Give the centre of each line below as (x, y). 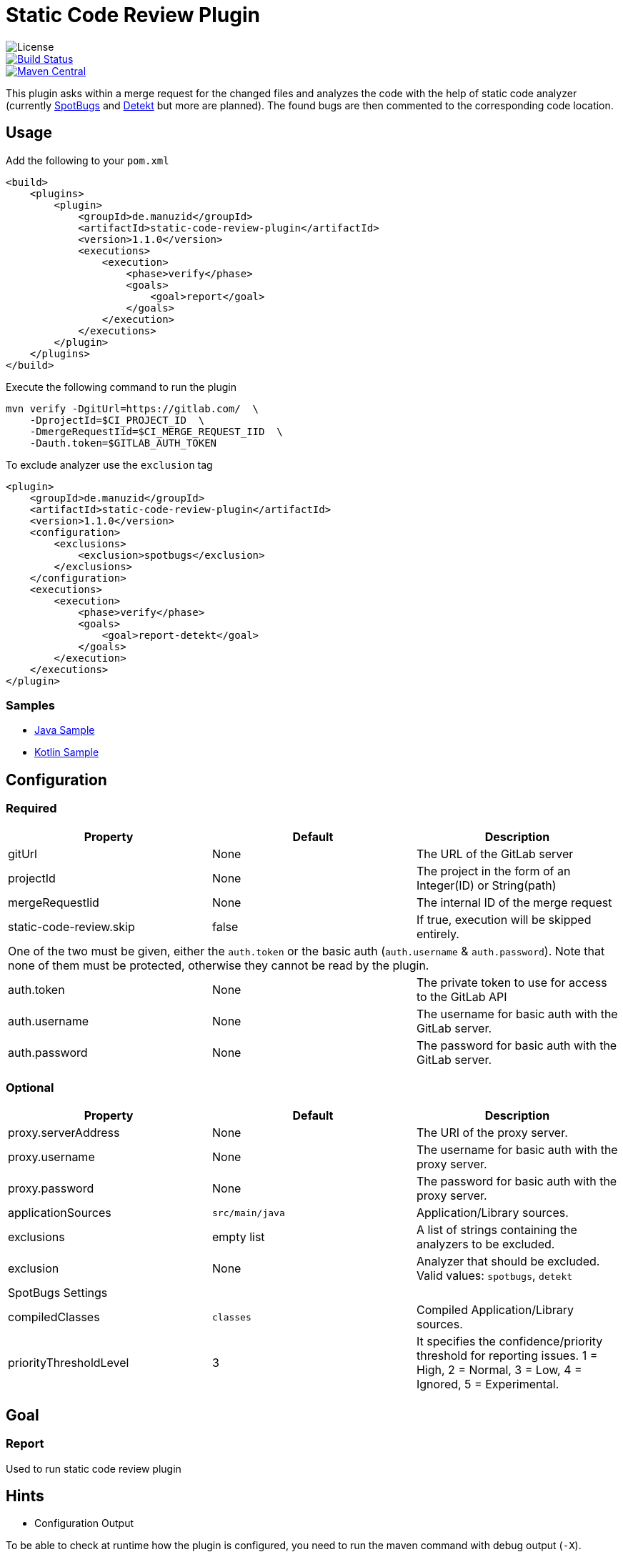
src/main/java (248, 1213)
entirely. (438, 934)
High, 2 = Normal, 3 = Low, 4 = (499, 1370)
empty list (238, 1237)
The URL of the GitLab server (495, 854)
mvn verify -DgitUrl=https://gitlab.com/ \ (133, 408)
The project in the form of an (493, 871)
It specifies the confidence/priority (509, 1342)
